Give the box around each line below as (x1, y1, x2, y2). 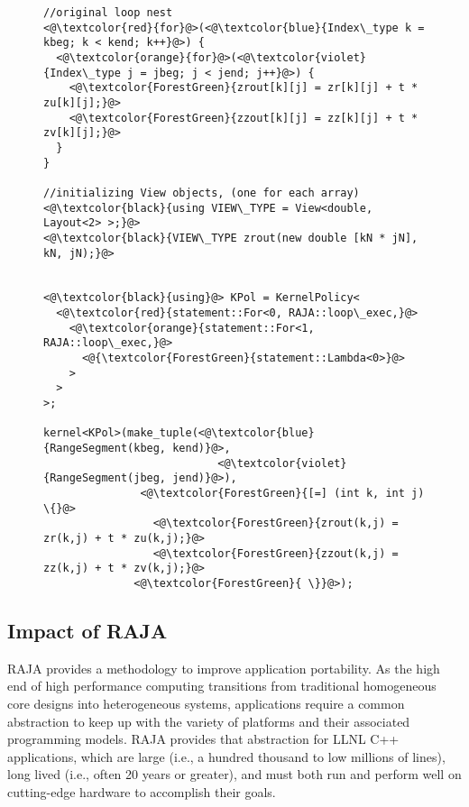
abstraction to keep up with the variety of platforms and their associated (7, 711, 410, 730)
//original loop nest (43, 6, 173, 19)
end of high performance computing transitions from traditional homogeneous (7, 676, 437, 695)
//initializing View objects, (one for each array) (43, 186, 360, 199)
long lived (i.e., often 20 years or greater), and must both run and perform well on (7, 765, 462, 784)
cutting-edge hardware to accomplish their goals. (7, 782, 276, 801)
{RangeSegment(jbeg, (43, 472, 167, 485)
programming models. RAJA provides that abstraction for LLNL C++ (7, 729, 400, 748)
